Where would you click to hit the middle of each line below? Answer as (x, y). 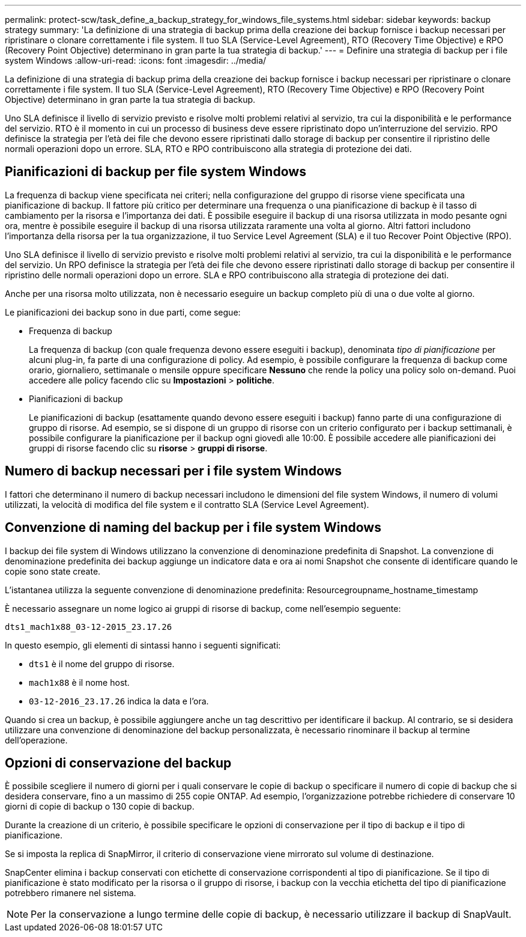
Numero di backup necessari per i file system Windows (174, 471)
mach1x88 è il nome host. (79, 682)
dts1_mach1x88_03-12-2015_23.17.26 (89, 627)
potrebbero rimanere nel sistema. (71, 893)
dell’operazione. (36, 740)
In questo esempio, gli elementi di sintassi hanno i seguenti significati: (143, 645)
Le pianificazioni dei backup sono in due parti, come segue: (123, 312)
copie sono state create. (53, 571)
